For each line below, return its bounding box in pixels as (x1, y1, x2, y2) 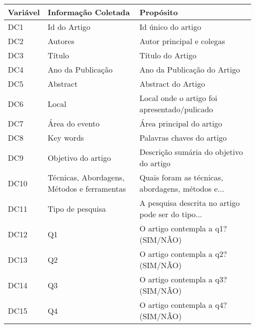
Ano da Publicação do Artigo (139, 64, 240, 75)
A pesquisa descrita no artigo (139, 197, 240, 208)
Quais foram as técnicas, (139, 172, 223, 183)
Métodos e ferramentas (48, 183, 126, 194)
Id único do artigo (139, 21, 202, 32)
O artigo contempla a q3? (139, 274, 227, 285)
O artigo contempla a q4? (139, 299, 227, 310)
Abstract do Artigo (139, 78, 205, 89)
